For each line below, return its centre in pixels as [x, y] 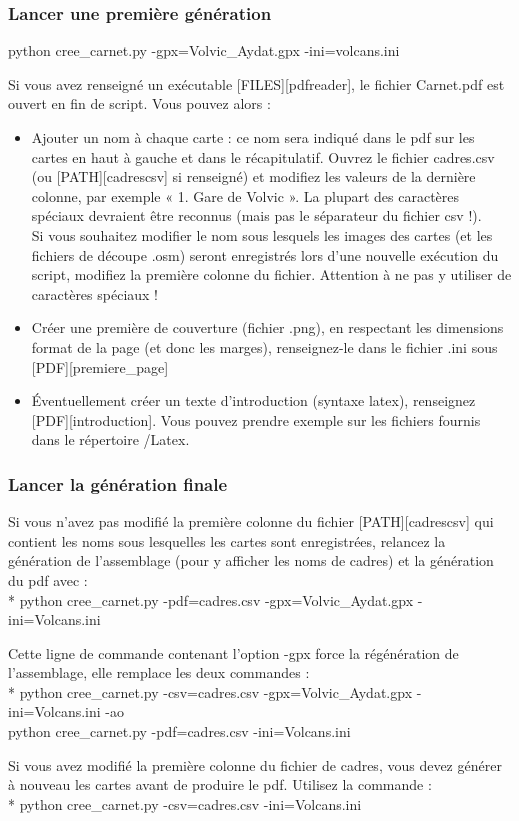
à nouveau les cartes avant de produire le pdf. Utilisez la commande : [220, 784]
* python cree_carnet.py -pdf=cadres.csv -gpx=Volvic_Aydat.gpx [211, 599]
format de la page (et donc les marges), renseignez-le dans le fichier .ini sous [264, 346]
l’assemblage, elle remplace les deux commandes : [159, 672]
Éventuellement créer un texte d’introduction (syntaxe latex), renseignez [253, 400]
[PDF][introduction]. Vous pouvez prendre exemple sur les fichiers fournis [256, 419]
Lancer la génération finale [118, 483]
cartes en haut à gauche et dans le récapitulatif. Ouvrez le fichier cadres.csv [263, 156]
